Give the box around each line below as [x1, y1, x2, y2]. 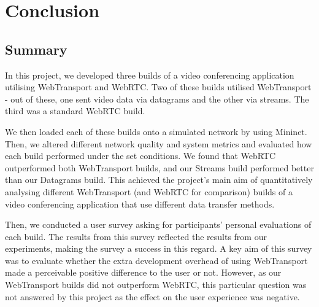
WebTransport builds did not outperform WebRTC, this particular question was [5, 278, 307, 291]
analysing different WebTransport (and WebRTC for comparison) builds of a [5, 185, 293, 198]
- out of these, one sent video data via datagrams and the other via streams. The [5, 92, 309, 105]
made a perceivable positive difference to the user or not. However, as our [5, 266, 282, 279]
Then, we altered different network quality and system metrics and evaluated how [5, 137, 312, 150]
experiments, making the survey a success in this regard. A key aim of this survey [5, 242, 312, 255]
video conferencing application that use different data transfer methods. [5, 197, 275, 210]
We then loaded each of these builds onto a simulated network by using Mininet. [5, 125, 307, 138]
